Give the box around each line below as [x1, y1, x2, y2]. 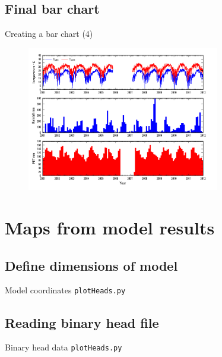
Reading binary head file [5, 313, 159, 331]
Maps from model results [5, 215, 215, 240]
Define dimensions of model [5, 256, 178, 274]
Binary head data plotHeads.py [5, 341, 122, 353]
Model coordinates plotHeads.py [5, 284, 126, 296]
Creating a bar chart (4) [5, 27, 93, 40]
